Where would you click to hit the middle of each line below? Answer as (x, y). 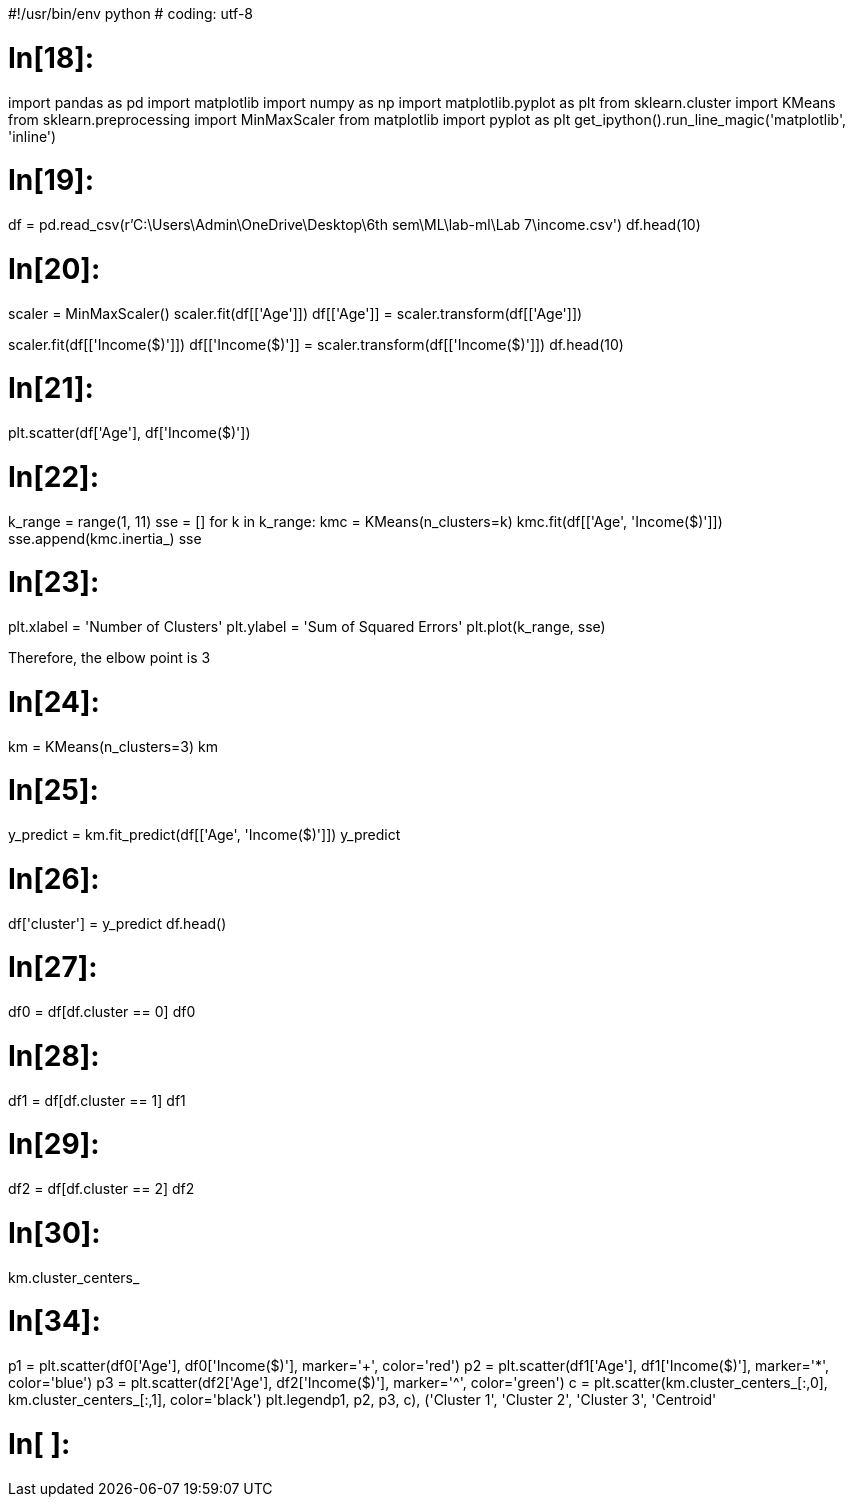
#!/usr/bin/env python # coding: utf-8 (130, 13)
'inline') (32, 136)
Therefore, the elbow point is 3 (109, 657)
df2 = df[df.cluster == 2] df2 (101, 1188)
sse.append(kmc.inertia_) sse (105, 538)
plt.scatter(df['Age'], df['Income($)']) (129, 432)
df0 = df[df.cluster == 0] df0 (102, 1011)
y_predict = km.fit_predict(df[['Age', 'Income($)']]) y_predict (204, 834)
